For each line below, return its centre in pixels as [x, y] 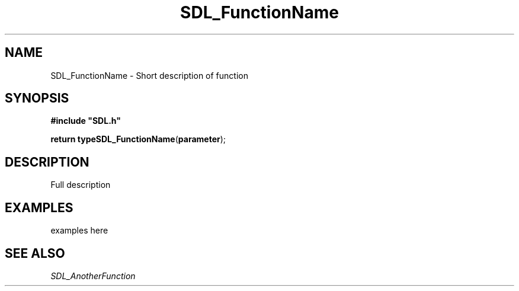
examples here [79, 231]
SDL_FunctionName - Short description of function [149, 75]
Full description [81, 185]
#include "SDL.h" [86, 121]
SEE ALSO [35, 253]
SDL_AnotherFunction [93, 276]
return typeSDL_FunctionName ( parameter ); [138, 139]
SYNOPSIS [37, 98]
